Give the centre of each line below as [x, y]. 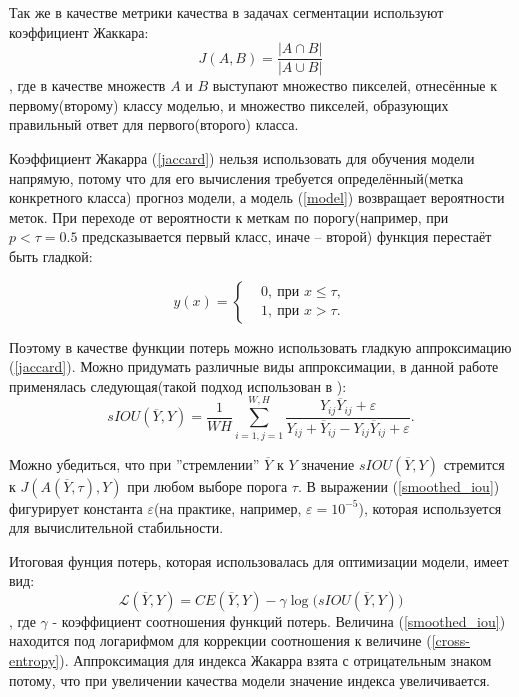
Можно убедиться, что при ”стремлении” [134, 463]
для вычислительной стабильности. [116, 527]
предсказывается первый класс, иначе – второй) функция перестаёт [287, 236]
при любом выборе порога [207, 485]
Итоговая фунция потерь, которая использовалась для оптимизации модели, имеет [259, 560]
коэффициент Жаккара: [79, 31]
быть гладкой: [51, 256]
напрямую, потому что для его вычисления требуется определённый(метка [236, 177]
